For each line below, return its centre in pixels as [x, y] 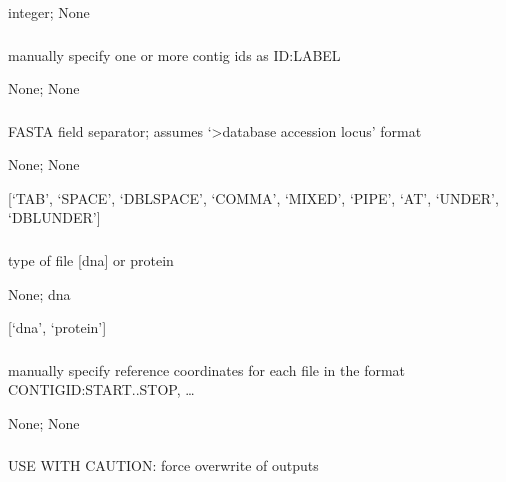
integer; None [49, 12]
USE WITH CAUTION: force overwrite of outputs [163, 465]
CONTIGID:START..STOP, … [101, 389]
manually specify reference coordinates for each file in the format [207, 369]
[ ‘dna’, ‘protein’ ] [57, 327]
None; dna [39, 293]
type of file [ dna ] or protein [91, 259]
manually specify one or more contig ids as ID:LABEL [174, 54]
